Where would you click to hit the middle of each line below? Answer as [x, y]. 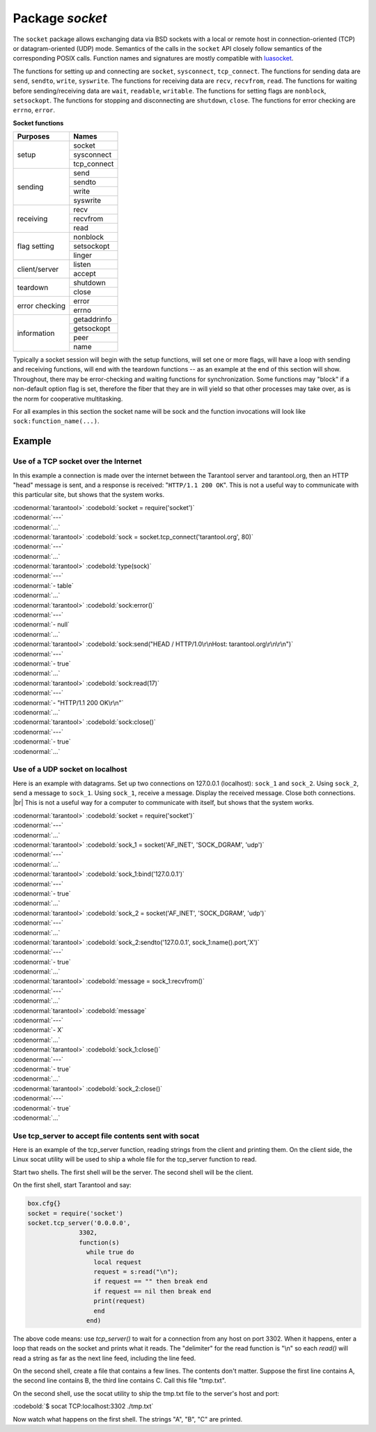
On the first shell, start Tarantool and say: [72, 1185]
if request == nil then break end [152, 1291]
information [36, 333]
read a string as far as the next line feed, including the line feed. [104, 1358]
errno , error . [34, 110]
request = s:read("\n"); [136, 1271]
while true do [110, 1252]
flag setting [36, 246]
